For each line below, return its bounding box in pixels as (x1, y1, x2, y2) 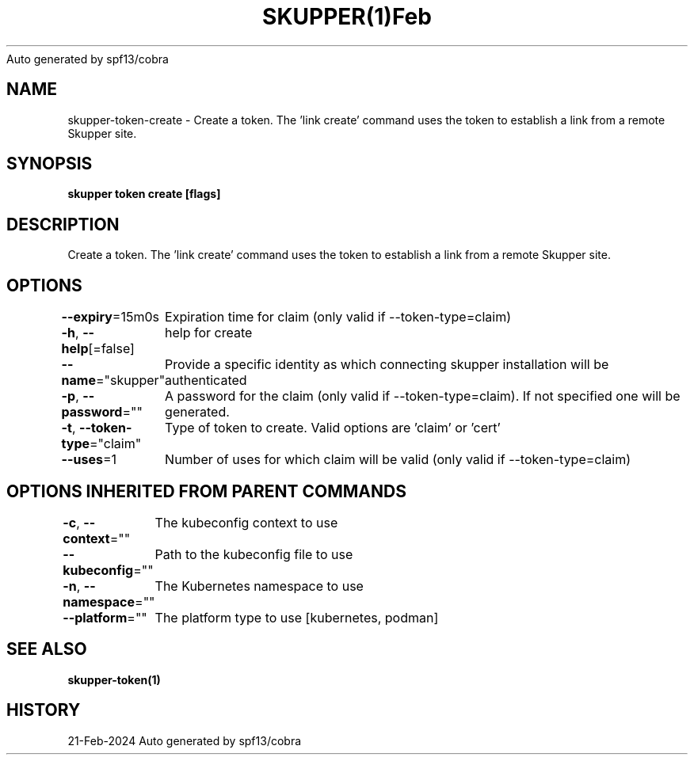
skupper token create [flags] (67, 187, 221, 201)
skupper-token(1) (67, 672, 161, 687)
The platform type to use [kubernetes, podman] (154, 609, 439, 626)
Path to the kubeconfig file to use (154, 546, 353, 562)
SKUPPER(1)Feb (262, 3, 432, 30)
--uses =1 (61, 451, 117, 468)
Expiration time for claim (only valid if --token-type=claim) (165, 309, 511, 325)
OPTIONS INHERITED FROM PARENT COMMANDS (6, 481, 406, 501)
